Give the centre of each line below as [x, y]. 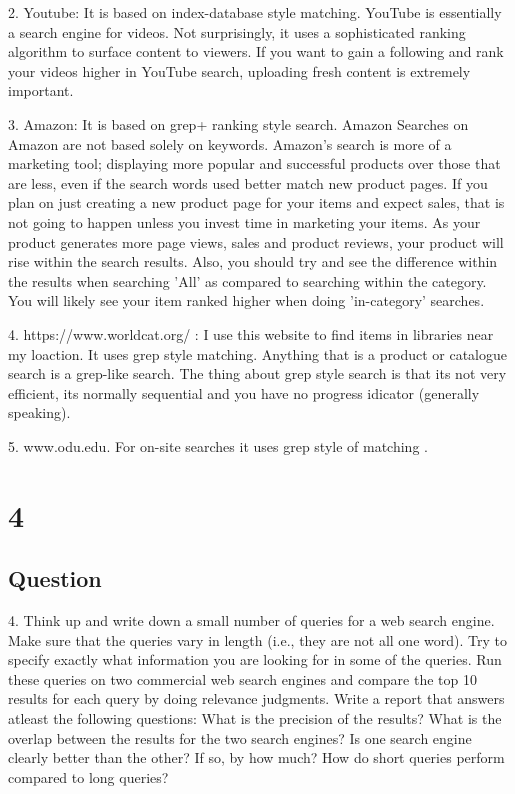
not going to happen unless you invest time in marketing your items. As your [244, 221]
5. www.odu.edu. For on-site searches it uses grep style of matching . [218, 445]
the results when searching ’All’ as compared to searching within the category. [247, 280]
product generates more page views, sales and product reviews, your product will [256, 241]
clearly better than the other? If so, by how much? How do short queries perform [256, 757]
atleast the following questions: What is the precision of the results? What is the [255, 718]
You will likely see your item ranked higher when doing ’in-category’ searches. [246, 300]
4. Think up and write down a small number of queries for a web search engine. [251, 620]
